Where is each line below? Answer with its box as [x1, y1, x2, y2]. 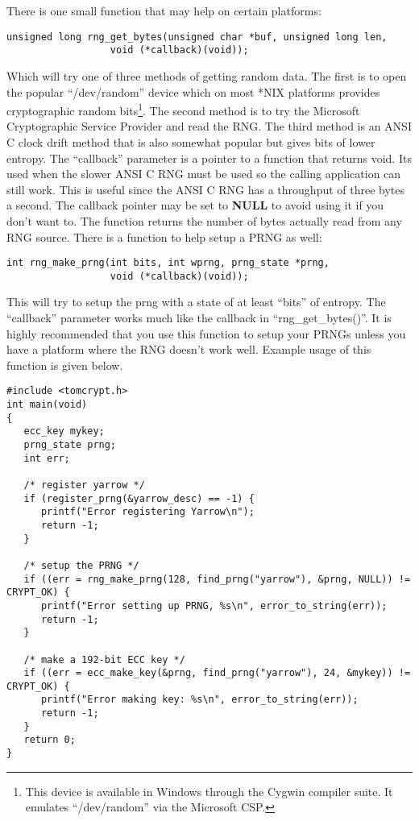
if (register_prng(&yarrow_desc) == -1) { [23, 492, 255, 504]
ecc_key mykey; [23, 425, 105, 437]
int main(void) [6, 399, 88, 411]
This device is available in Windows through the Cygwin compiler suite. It [25, 782, 393, 799]
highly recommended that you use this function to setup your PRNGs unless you [6, 325, 406, 342]
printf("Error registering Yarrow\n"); [40, 506, 255, 518]
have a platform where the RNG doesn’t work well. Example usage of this [6, 341, 371, 358]
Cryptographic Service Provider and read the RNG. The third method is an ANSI [6, 118, 412, 135]
